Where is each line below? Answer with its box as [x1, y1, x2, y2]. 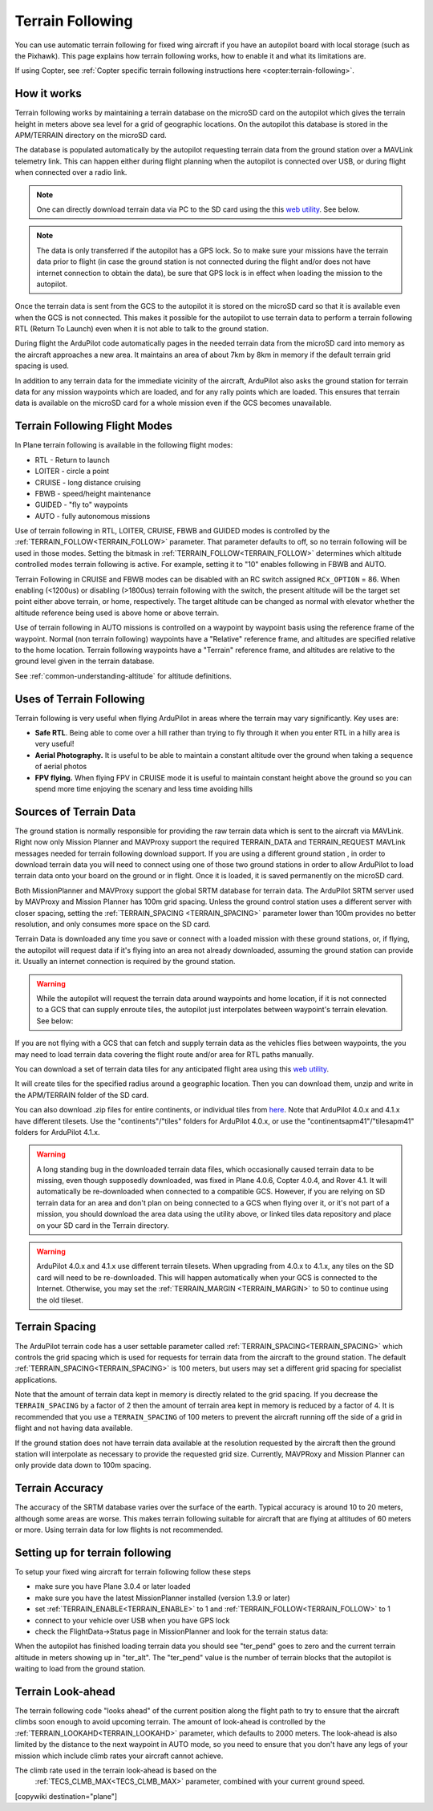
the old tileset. [36, 1295, 83, 1305]
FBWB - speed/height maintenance [34, 488, 152, 498]
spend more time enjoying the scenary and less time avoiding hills [34, 784, 253, 794]
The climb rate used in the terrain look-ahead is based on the [14, 1765, 216, 1775]
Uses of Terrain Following [14, 692, 145, 706]
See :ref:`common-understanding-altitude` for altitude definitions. [14, 671, 233, 681]
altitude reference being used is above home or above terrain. [14, 608, 220, 618]
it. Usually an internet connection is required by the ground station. [14, 957, 236, 966]
